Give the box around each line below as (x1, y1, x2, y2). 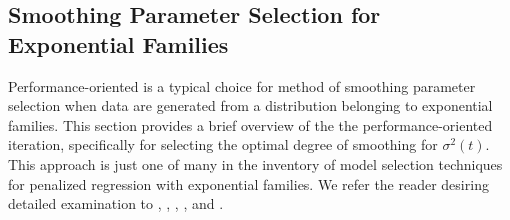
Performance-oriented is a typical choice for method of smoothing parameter (8, 75, 476, 96)
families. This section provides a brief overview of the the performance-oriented (8, 114, 493, 135)
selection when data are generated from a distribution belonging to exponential (8, 95, 493, 116)
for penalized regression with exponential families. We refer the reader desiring (8, 173, 489, 194)
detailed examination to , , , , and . (8, 193, 224, 214)
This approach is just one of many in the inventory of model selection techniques (8, 153, 503, 174)
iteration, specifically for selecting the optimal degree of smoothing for (8, 134, 438, 155)
